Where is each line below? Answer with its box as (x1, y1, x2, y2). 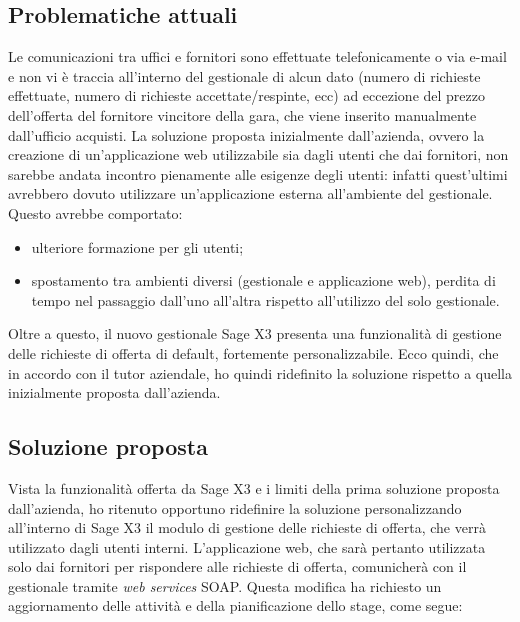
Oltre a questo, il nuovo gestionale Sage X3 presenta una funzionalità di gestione (8, 323, 502, 344)
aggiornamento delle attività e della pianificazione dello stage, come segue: (8, 595, 463, 616)
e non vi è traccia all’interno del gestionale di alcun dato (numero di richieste (8, 65, 481, 86)
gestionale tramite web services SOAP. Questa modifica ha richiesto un (8, 575, 442, 596)
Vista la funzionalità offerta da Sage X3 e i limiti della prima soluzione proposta (8, 477, 500, 498)
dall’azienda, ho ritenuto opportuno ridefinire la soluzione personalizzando (8, 497, 462, 518)
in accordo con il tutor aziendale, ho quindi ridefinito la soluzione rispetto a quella (8, 362, 512, 383)
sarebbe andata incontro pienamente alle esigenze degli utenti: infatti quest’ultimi (8, 163, 508, 184)
